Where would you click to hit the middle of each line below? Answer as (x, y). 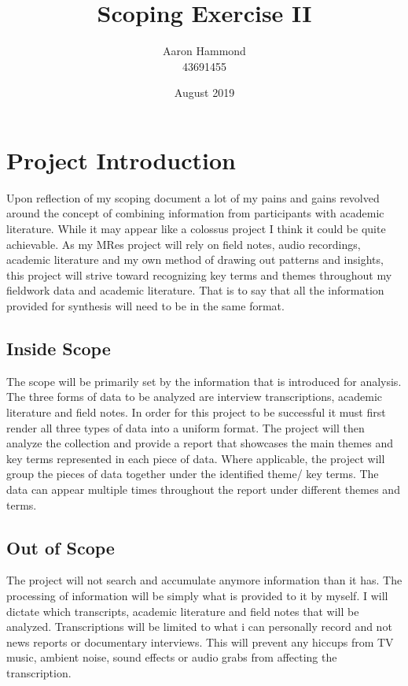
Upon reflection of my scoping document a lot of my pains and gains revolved (193, 197)
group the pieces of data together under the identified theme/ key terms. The (193, 474)
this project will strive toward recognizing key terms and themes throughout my (199, 274)
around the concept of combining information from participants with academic (195, 213)
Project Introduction (121, 159)
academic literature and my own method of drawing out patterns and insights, (195, 260)
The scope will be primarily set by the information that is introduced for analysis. (204, 381)
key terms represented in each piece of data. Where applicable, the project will (196, 458)
